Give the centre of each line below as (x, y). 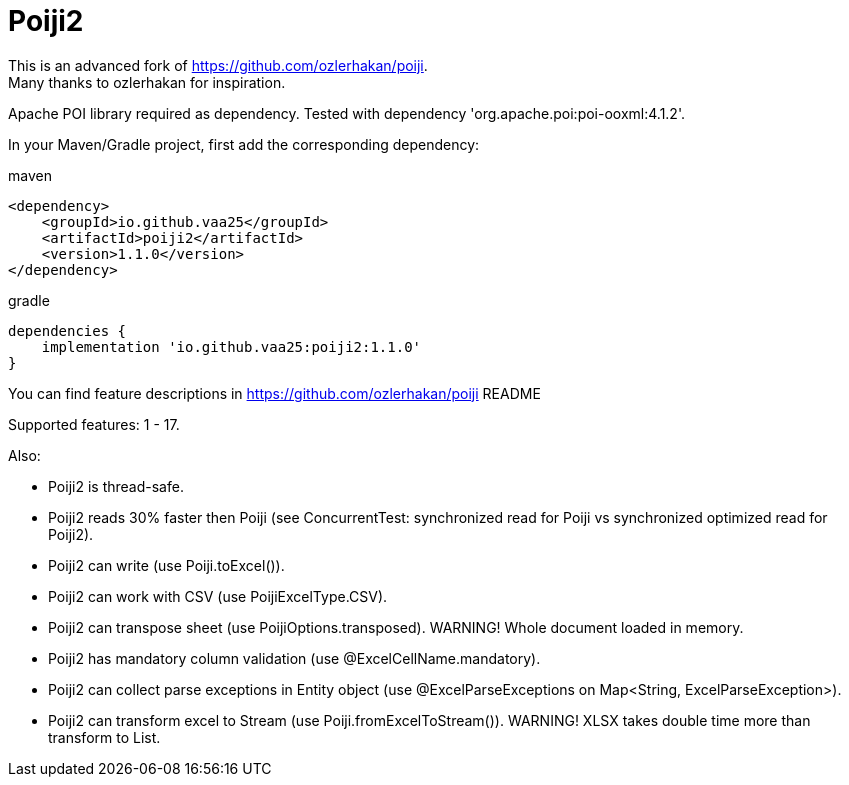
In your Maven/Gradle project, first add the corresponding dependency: (244, 144)
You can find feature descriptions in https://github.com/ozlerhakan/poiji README (274, 393)
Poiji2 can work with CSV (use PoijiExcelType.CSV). (218, 596)
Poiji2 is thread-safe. (116, 486)
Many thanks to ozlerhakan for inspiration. (147, 82)
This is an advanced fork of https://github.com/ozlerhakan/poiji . (218, 65)
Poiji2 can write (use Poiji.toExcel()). (166, 565)
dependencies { (67, 330)
